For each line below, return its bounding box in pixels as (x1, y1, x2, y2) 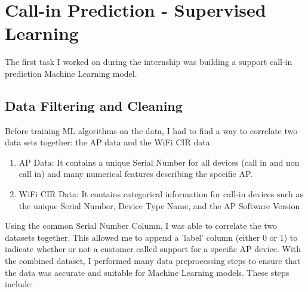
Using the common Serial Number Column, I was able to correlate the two (5, 219, 278, 232)
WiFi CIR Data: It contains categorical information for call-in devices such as (19, 188, 304, 200)
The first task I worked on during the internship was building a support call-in (5, 55, 292, 68)
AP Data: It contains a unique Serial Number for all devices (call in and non (19, 156, 300, 168)
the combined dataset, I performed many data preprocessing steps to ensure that (5, 254, 300, 267)
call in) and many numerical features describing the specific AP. (19, 167, 253, 180)
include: (5, 278, 33, 290)
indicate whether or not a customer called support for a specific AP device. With (5, 243, 301, 255)
